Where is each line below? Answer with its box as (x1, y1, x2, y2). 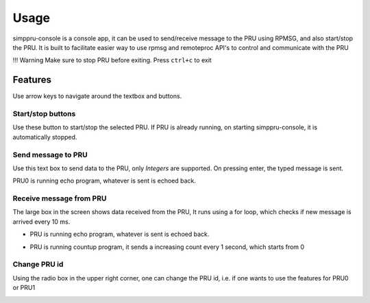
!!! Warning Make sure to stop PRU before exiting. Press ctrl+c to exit (12, 56, 212, 64)
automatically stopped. (12, 133, 77, 141)
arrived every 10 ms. (12, 218, 71, 226)
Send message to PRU (12, 150, 88, 159)
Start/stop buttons (12, 109, 76, 118)
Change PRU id (12, 260, 64, 269)
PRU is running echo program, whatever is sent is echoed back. (29, 230, 210, 239)
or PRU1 (12, 284, 36, 292)
